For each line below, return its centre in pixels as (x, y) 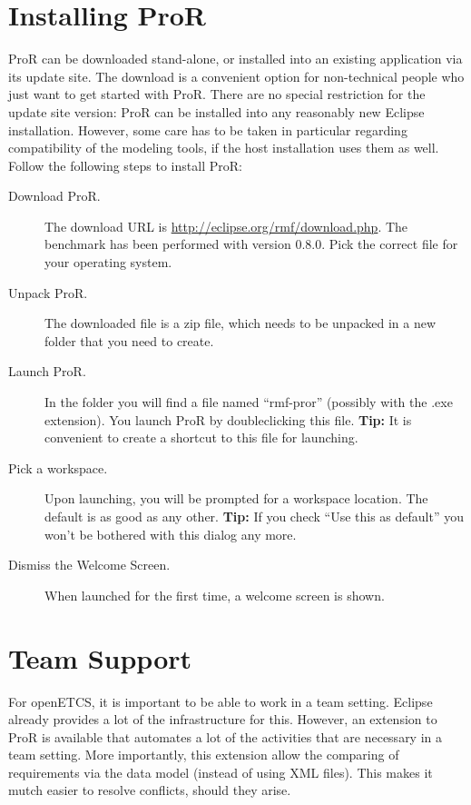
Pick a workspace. (58, 467)
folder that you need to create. (129, 340)
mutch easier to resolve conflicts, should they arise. (150, 790)
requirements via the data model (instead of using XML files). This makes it (221, 772)
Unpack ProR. (48, 292)
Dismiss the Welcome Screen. (89, 565)
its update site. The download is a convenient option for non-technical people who (236, 76)
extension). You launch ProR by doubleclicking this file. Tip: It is (228, 419)
